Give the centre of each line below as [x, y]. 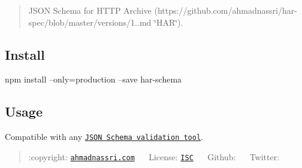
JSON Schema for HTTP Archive [90, 10]
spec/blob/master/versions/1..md [90, 22]
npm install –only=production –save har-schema [93, 79]
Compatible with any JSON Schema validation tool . [104, 137]
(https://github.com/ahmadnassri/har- [226, 10]
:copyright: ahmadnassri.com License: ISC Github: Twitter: [154, 156]
